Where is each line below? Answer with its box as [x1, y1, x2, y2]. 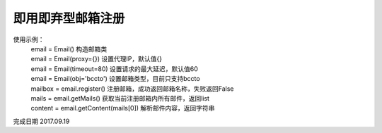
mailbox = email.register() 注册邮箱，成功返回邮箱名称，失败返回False [30, 84, 234, 93]
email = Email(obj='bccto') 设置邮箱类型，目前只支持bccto [30, 75, 201, 83]
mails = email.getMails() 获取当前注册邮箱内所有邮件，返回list [30, 94, 210, 102]
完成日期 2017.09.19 [13, 117, 70, 125]
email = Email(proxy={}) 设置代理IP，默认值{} [30, 55, 163, 63]
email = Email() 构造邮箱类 [30, 44, 108, 53]
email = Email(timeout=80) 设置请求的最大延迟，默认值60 [30, 64, 198, 73]
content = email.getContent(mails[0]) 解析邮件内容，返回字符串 [30, 104, 215, 113]
